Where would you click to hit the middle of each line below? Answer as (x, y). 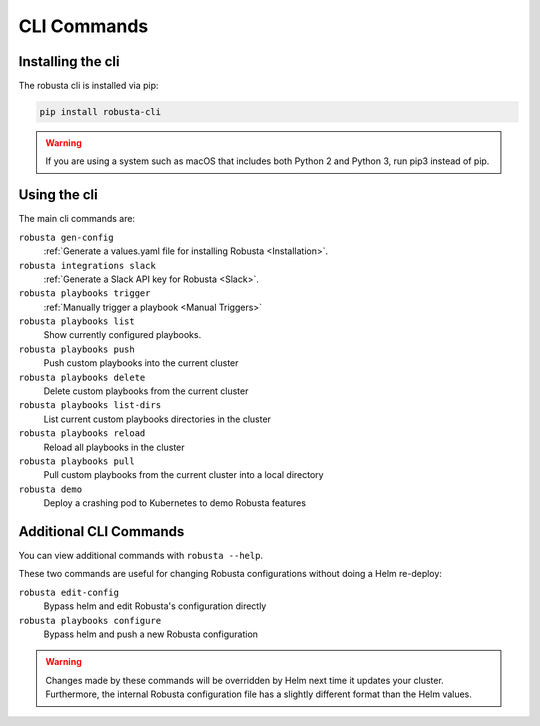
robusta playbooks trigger (84, 293)
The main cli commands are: (76, 219)
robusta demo (50, 489)
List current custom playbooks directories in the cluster (157, 419)
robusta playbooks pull (76, 461)
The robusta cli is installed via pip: (88, 86)
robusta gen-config (66, 237)
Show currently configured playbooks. (122, 335)
